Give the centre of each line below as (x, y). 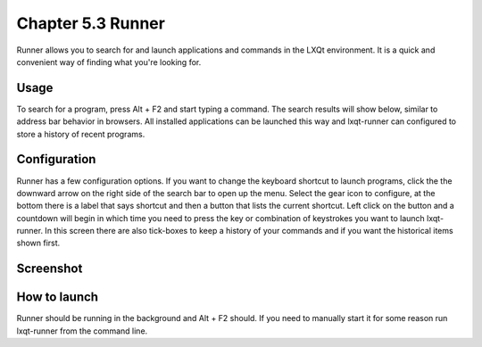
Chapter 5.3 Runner (91, 23)
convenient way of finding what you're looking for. (109, 62)
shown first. (38, 243)
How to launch (57, 297)
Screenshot (50, 269)
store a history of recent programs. (81, 134)
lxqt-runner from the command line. (82, 331)
